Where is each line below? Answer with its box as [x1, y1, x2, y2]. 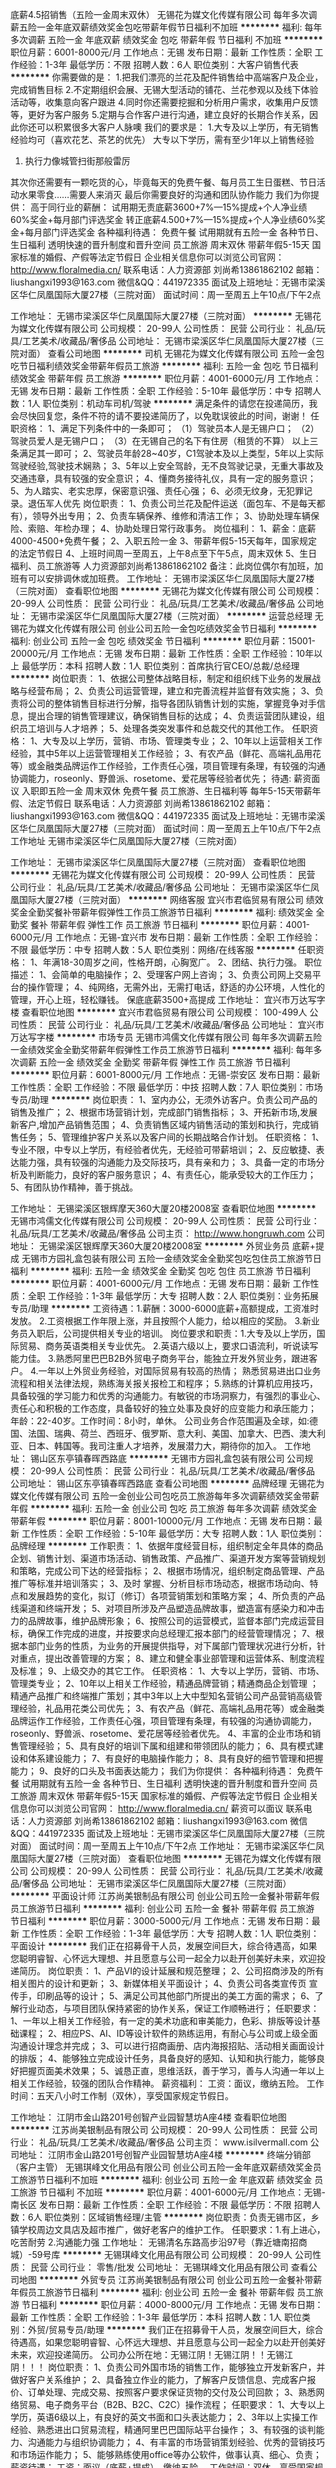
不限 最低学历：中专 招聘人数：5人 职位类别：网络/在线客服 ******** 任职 [10, 944, 316, 955]
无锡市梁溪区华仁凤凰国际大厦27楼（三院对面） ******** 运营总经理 [29, 610, 313, 622]
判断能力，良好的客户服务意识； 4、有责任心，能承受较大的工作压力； [27, 1169, 317, 1180]
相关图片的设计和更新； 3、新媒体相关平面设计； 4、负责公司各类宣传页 [10, 1978, 307, 1989]
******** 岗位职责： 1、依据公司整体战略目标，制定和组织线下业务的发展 [10, 673, 313, 684]
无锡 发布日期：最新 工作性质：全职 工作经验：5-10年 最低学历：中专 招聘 [10, 385, 313, 397]
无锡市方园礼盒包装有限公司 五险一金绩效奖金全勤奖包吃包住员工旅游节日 [21, 1253, 322, 1264]
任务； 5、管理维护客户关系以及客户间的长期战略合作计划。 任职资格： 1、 [18, 1131, 325, 1143]
